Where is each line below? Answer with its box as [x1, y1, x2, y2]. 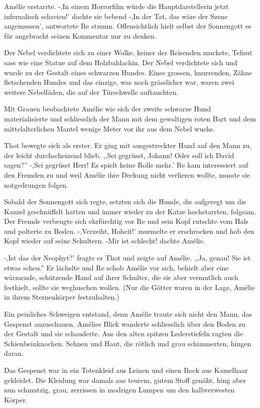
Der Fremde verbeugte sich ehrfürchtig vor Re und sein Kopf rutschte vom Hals [4, 216, 248, 226]
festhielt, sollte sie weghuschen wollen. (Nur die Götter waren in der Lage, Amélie [4, 282, 255, 292]
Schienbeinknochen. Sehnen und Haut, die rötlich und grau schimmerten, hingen [4, 338, 251, 348]
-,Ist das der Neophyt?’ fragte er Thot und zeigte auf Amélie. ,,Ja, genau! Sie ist [4, 252, 251, 263]
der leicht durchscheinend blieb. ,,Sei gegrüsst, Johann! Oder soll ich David [4, 150, 234, 160]
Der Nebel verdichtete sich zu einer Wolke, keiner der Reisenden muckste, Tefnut [4, 47, 252, 58]
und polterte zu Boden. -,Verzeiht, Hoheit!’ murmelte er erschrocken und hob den [4, 225, 254, 236]
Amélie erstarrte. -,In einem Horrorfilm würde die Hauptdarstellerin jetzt [4, 1, 229, 11]
